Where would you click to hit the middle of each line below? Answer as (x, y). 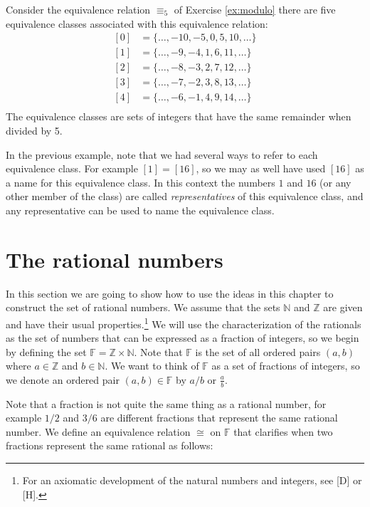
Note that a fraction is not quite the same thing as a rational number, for (166, 403)
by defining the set (46, 351)
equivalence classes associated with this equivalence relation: (137, 23)
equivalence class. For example (72, 168)
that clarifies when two (283, 431)
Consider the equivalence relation (78, 9)
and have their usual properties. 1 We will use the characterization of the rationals (184, 323)
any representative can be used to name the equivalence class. (140, 210)
